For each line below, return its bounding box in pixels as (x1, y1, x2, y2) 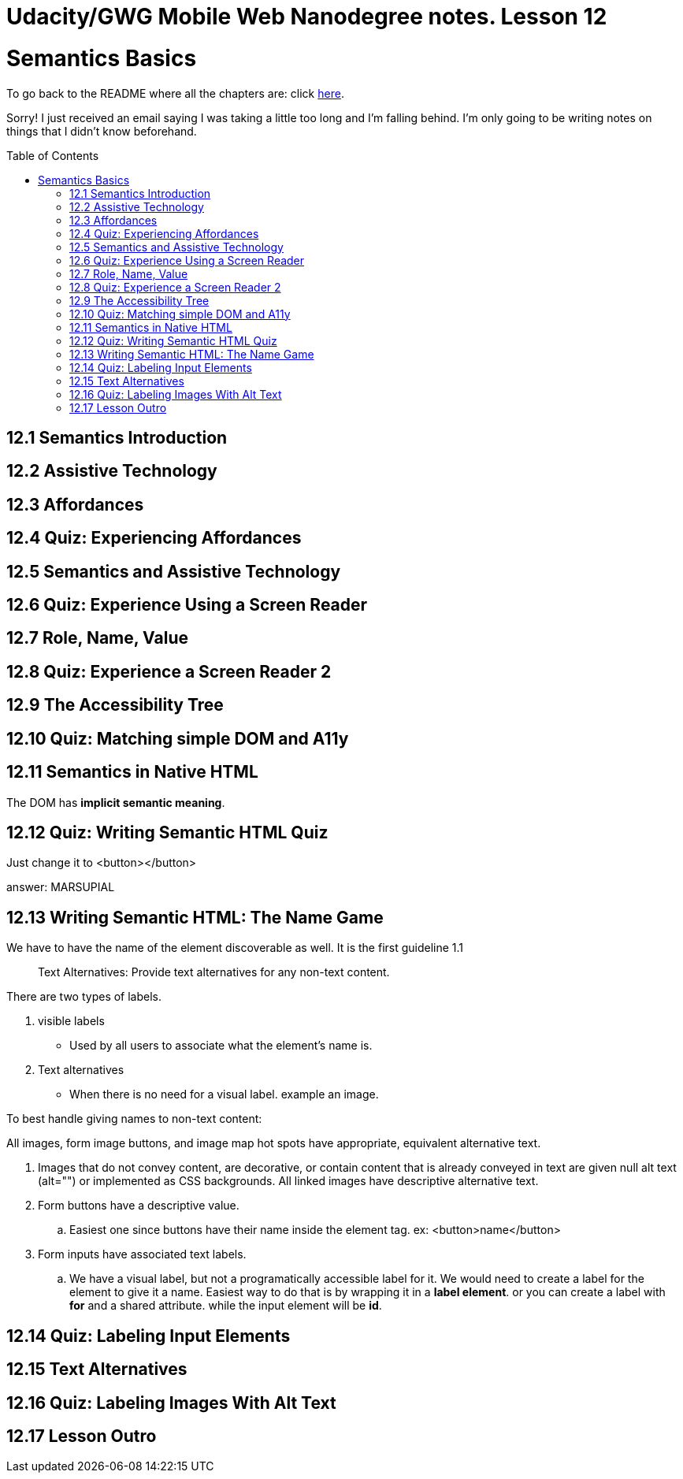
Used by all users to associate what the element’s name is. (69, 1039, 373, 1053)
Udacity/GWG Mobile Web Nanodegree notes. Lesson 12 (6, 3, 607, 30)
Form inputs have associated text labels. (38, 1247, 247, 1262)
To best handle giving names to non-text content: (6, 1112, 262, 1126)
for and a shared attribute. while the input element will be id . (69, 1299, 382, 1313)
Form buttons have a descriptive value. (38, 1198, 239, 1213)
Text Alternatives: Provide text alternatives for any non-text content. (38, 965, 390, 979)
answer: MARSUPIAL (6, 880, 115, 894)
